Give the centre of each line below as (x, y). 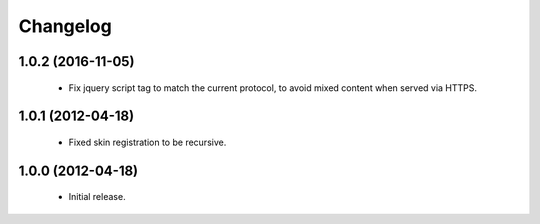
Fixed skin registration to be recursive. (147, 142)
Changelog (65, 26)
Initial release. (97, 197)
